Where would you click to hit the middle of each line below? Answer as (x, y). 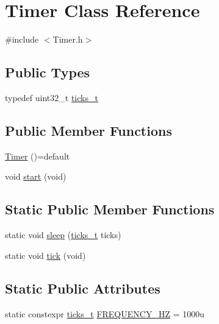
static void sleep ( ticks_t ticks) (63, 235)
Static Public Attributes (83, 288)
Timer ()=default (38, 156)
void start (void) (36, 176)
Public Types (48, 72)
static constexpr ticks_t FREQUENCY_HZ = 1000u (105, 313)
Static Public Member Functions (110, 209)
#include (22, 39)
